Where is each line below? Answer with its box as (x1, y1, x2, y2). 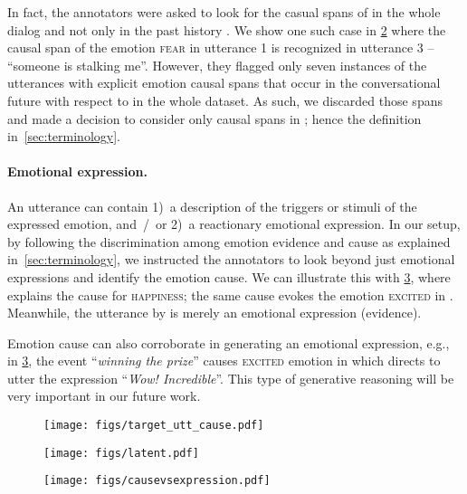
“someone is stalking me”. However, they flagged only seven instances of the (7, 55, 427, 74)
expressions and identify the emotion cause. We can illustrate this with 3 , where (7, 267, 451, 286)
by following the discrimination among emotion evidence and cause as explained (7, 232, 451, 251)
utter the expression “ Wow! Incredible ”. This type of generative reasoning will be (7, 368, 454, 387)
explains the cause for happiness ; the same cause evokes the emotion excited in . (7, 285, 453, 304)
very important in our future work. (7, 386, 201, 405)
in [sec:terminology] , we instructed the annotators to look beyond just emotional (7, 250, 455, 269)
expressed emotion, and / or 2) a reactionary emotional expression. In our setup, (7, 214, 461, 233)
